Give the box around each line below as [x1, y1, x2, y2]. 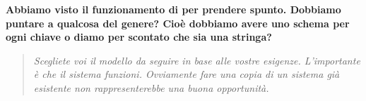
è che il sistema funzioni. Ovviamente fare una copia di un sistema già [33, 67, 340, 81]
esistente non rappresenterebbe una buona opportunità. [33, 80, 269, 95]
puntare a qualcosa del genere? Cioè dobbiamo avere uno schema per [6, 15, 350, 30]
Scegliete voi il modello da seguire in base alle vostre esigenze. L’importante [33, 53, 360, 67]
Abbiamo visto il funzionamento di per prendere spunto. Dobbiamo [6, 2, 341, 16]
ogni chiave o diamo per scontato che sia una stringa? [6, 29, 272, 44]
